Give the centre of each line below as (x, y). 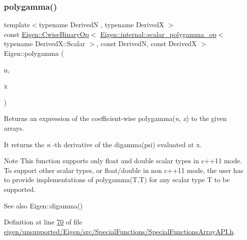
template (17, 25)
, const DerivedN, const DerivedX (147, 43)
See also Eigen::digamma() (44, 205)
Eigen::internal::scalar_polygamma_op (158, 34)
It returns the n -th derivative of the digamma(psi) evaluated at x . (103, 144)
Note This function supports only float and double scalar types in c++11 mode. (123, 161)
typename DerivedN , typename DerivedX (102, 25)
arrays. (14, 128)
